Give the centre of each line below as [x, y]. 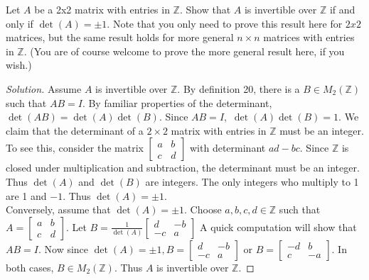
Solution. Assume [44, 88]
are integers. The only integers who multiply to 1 [252, 181]
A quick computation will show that [278, 226]
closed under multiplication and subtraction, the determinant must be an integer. [183, 168]
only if [20, 23]
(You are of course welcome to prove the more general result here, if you [187, 51]
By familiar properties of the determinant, [180, 102]
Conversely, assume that [58, 209]
